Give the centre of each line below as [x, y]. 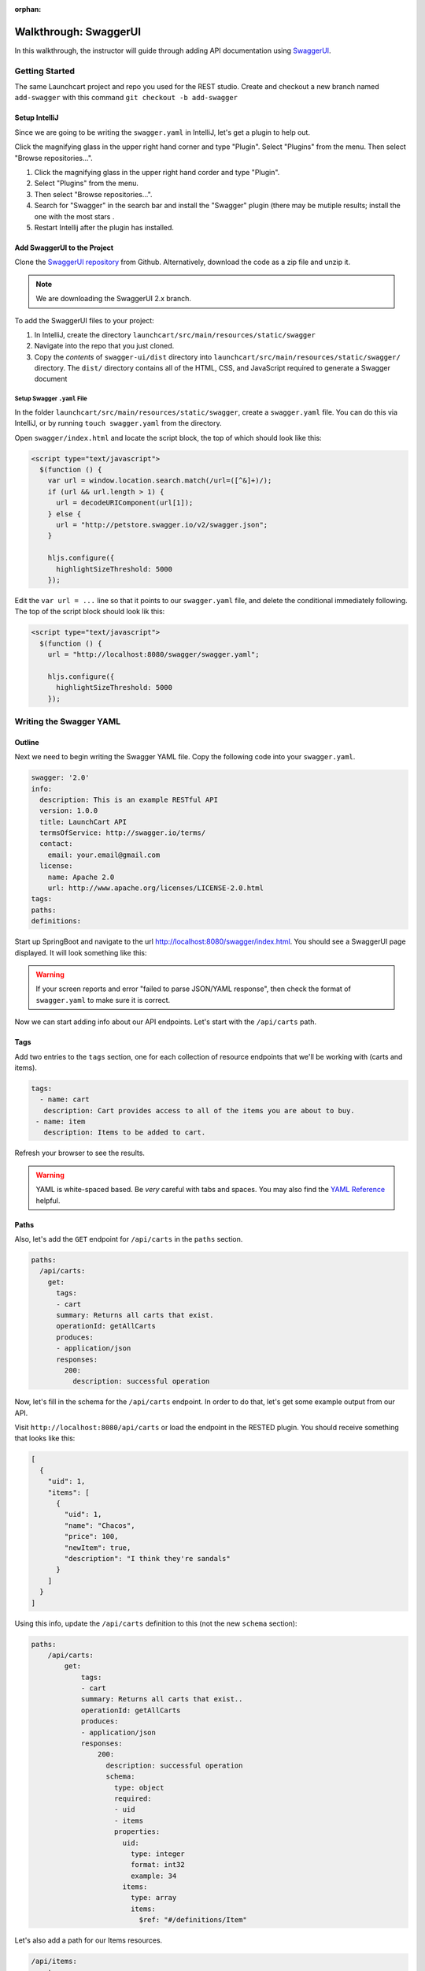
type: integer [157, 1854]
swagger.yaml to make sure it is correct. [103, 1000]
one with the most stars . [74, 216]
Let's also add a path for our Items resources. [89, 1940]
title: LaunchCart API [83, 822]
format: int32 [157, 1865]
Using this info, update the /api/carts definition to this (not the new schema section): [156, 1623]
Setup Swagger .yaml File [51, 399]
